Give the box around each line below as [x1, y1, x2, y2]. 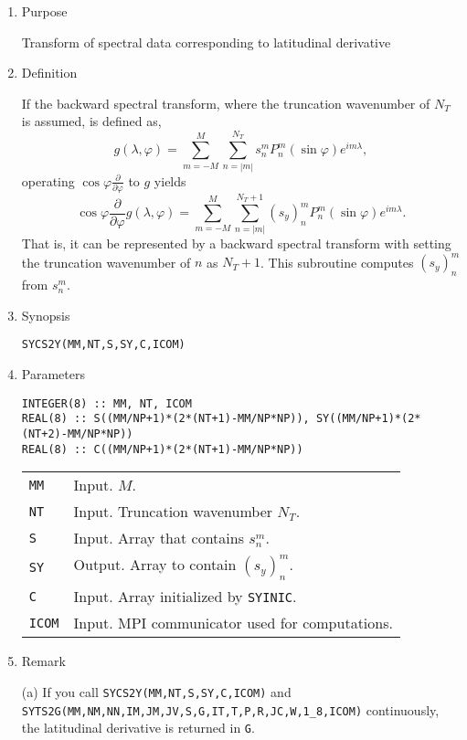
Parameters [21, 365, 85, 384]
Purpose [21, 2, 68, 20]
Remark [21, 651, 66, 671]
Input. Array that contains [73, 527, 244, 549]
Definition [21, 63, 78, 82]
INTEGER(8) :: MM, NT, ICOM [21, 396, 192, 410]
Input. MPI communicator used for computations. [73, 612, 393, 634]
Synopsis [21, 305, 70, 324]
